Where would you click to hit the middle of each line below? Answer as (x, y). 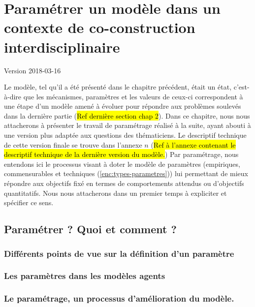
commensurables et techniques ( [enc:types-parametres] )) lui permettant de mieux (126, 173)
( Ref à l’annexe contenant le (193, 144)
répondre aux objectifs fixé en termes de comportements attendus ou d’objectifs (124, 183)
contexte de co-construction (100, 27)
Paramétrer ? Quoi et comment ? (90, 229)
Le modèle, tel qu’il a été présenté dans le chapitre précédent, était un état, (118, 87)
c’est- (241, 87)
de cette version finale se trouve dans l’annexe (73, 144)
